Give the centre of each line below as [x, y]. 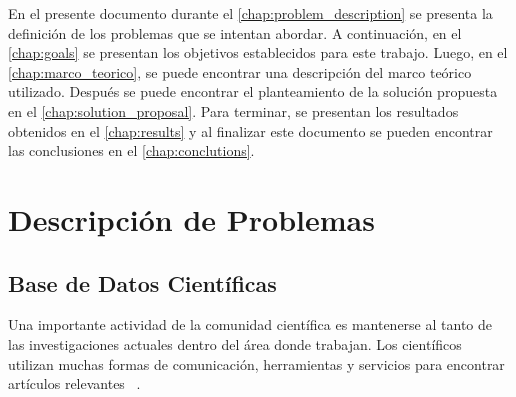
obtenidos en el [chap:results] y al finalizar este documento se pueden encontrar [250, 130]
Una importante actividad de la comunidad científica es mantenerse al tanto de [250, 324]
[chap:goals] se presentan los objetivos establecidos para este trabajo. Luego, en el [258, 52]
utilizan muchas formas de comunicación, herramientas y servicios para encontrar [256, 363]
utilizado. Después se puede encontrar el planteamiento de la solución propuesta [253, 91]
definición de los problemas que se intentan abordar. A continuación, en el [235, 32]
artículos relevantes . [74, 383]
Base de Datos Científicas [142, 282]
